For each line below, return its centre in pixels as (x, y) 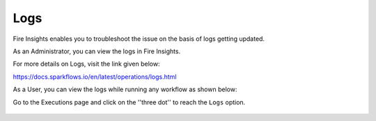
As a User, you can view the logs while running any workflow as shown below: (125, 89)
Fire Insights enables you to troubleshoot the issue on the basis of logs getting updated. (139, 39)
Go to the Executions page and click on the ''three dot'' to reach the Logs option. (129, 102)
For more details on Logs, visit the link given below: (86, 64)
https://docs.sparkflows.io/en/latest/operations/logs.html (95, 77)
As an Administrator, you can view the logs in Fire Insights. (97, 51)
